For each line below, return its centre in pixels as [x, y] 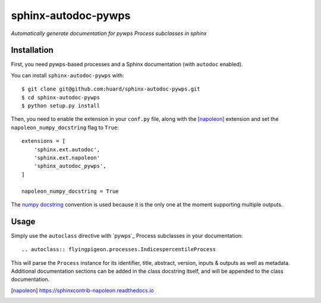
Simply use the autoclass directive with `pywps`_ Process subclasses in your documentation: [127, 236]
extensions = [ [44, 141]
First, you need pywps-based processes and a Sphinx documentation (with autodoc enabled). [127, 64]
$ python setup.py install [61, 106]
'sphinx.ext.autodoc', [67, 149]
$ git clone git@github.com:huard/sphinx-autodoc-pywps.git [111, 89]
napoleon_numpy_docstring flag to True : [65, 127]
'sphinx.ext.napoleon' [67, 157]
